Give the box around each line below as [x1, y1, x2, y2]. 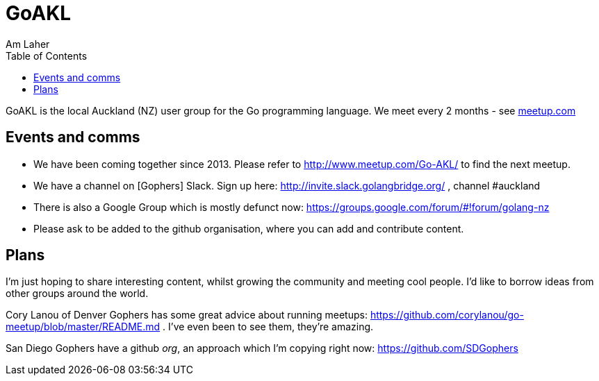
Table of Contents [6, 49, 88, 62]
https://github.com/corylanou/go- [370, 309, 524, 321]
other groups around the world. [6, 287, 149, 300]
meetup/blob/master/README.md [6, 321, 161, 333]
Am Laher [6, 37, 50, 50]
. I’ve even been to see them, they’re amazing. [163, 321, 374, 333]
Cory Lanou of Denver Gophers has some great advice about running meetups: [6, 309, 368, 321]
